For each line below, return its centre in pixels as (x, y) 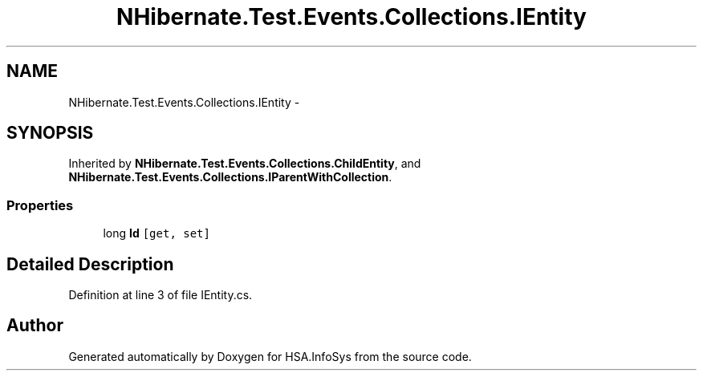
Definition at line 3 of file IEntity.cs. (161, 295)
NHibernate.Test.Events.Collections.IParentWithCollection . (230, 177)
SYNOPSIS (50, 133)
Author (35, 326)
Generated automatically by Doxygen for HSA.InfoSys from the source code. (270, 356)
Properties (40, 205)
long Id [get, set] (156, 233)
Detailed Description (90, 264)
